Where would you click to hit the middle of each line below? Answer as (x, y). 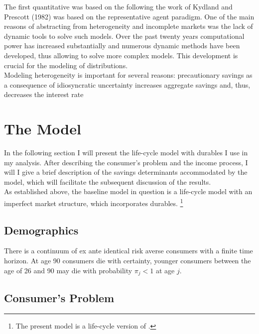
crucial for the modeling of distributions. (66, 65)
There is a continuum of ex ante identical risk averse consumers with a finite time (129, 251)
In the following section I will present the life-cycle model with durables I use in (126, 153)
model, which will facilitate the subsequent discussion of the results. (108, 181)
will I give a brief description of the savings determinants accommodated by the (126, 172)
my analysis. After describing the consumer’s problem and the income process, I (126, 162)
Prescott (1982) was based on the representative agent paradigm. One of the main (129, 16)
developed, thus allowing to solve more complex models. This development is (121, 55)
